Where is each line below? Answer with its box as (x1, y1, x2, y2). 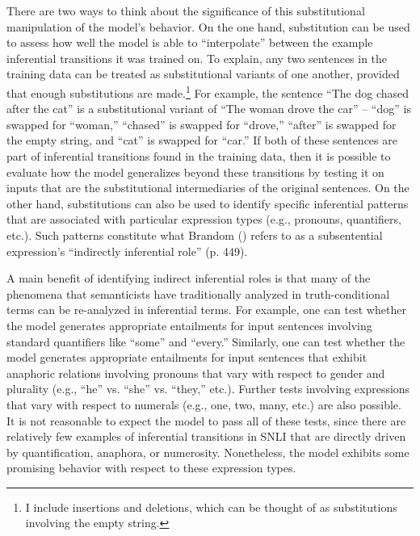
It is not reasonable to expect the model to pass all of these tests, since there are (6, 412, 406, 429)
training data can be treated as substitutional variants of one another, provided (6, 65, 400, 82)
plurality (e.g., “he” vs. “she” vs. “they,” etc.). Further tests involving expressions (6, 380, 410, 397)
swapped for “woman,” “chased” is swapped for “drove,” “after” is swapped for (6, 115, 397, 132)
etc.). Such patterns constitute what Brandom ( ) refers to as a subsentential (6, 226, 383, 243)
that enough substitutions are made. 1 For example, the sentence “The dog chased (6, 82, 409, 101)
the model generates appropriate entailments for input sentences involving (6, 316, 372, 333)
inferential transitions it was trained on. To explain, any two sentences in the (6, 49, 388, 66)
